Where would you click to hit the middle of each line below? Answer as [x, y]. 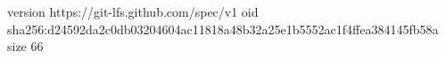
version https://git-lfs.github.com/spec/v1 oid [133, 11]
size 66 [25, 46]
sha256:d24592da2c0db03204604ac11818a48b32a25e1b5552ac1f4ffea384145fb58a [223, 29]
